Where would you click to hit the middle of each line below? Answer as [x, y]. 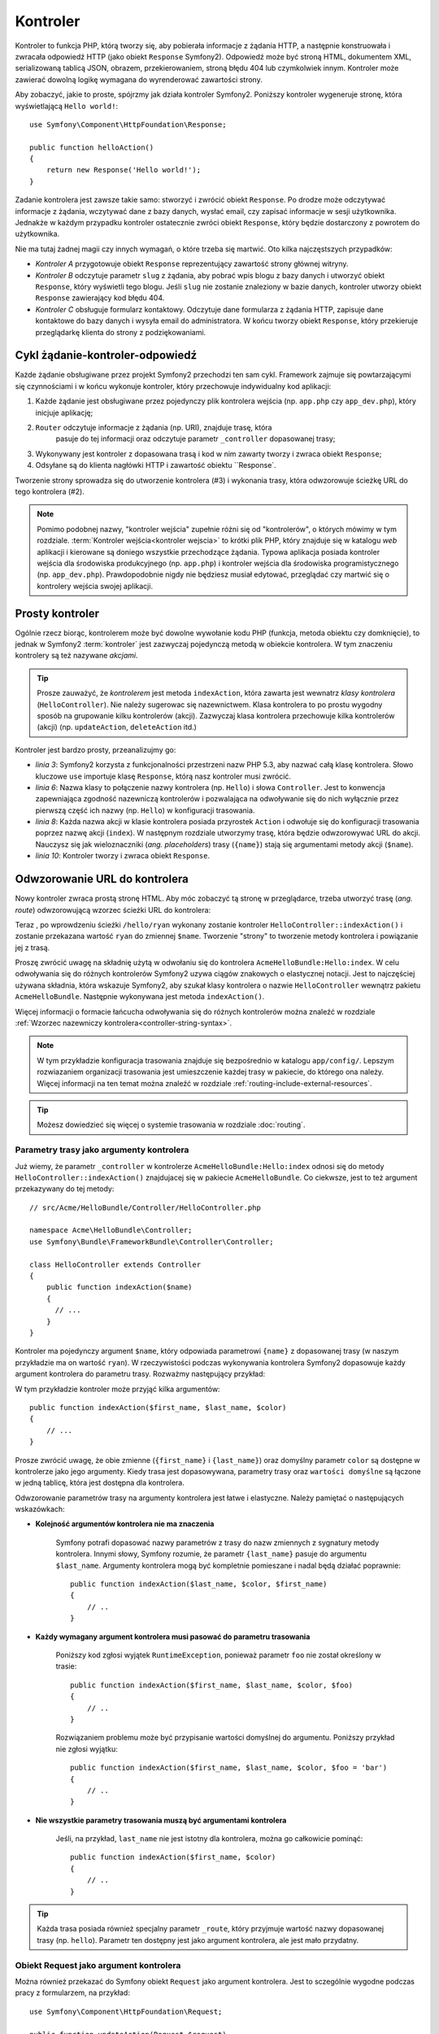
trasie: [66, 1666]
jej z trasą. [33, 947]
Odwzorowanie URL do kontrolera [102, 879]
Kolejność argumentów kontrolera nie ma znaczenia [125, 1524]
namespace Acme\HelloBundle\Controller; [111, 1230]
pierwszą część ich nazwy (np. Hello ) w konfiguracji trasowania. [145, 810]
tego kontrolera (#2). [50, 491]
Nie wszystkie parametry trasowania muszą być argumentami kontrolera [161, 1820]
